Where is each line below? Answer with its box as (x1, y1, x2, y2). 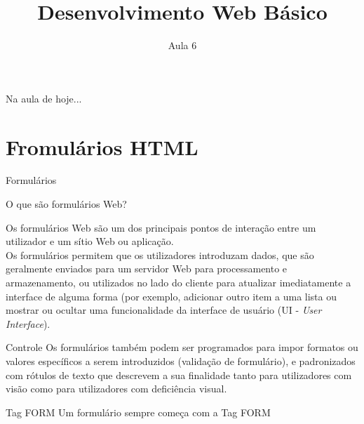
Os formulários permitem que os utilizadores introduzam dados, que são (6, 247, 314, 262)
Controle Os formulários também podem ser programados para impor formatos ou (6, 340, 358, 355)
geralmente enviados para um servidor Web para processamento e (6, 261, 288, 276)
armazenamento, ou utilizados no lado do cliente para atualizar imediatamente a (6, 275, 351, 289)
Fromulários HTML (6, 132, 198, 161)
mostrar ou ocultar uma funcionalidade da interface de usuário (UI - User (6, 303, 322, 317)
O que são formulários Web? (6, 197, 127, 211)
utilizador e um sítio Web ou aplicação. (6, 234, 174, 249)
